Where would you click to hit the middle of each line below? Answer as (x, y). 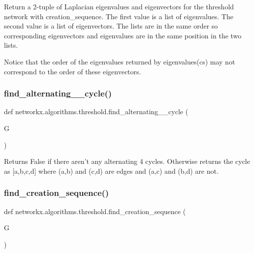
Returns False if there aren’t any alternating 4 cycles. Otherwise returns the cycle (127, 161)
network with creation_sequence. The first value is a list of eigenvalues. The (119, 16)
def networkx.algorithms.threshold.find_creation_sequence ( (95, 211)
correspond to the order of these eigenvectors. (73, 71)
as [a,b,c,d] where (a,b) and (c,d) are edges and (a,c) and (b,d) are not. (111, 171)
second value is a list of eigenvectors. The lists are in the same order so (111, 26)
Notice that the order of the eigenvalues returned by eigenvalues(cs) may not (120, 61)
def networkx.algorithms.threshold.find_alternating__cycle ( (96, 111)
